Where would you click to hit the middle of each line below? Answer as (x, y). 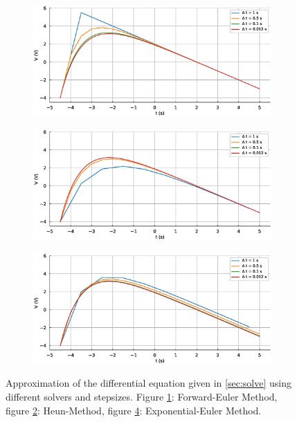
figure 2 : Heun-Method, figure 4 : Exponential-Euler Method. (134, 410)
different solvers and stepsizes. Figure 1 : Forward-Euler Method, (142, 397)
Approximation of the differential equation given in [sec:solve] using (148, 383)
